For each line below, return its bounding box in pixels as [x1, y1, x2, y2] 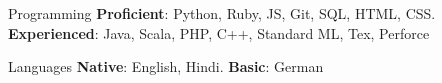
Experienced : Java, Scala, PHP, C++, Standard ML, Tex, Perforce [8, 22, 430, 43]
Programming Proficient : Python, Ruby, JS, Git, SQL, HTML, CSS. [8, 3, 436, 23]
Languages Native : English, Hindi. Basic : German [8, 56, 324, 77]
